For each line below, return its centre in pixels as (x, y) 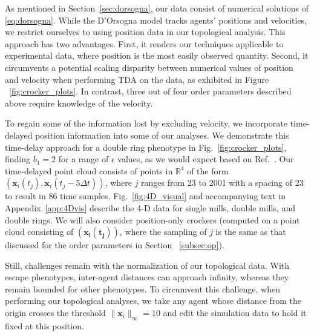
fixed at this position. (44, 325)
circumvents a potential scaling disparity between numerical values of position (149, 67)
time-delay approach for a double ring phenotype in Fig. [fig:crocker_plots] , (146, 147)
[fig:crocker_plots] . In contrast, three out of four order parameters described (150, 91)
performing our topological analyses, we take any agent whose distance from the (153, 301)
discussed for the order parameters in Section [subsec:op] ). (115, 245)
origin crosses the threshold (55, 313)
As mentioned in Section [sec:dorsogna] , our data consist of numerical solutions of (157, 8)
